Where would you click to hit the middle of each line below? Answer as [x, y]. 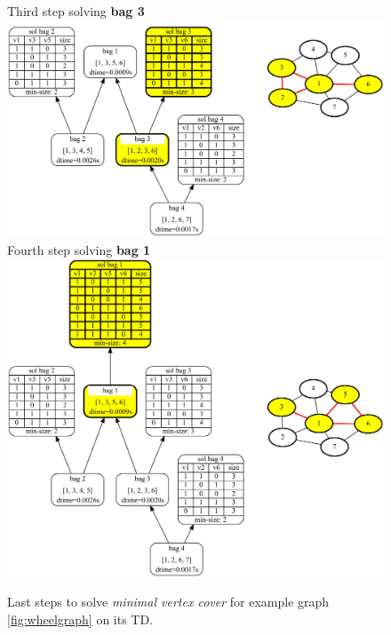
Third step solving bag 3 [76, 11]
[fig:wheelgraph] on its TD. [80, 619]
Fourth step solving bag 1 [79, 249]
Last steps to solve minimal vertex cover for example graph [168, 602]
